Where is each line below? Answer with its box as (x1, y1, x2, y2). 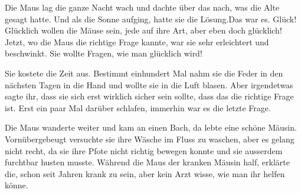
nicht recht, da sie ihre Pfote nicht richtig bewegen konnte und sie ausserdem (5, 144, 283, 157)
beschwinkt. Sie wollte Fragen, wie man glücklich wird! (5, 47, 202, 59)
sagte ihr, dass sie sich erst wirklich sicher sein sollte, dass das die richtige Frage (5, 90, 294, 102)
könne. (5, 179, 28, 191)
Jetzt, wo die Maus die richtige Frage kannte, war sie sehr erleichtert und (5, 35, 269, 48)
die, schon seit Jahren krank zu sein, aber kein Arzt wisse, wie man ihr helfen (5, 167, 285, 179)
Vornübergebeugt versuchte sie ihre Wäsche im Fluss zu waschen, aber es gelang (5, 132, 295, 145)
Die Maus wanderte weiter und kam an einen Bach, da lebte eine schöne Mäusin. (5, 121, 297, 134)
